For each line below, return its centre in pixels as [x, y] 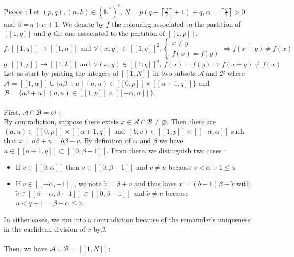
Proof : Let [22, 11]
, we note [88, 183]
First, [12, 112]
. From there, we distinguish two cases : [166, 150]
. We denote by [81, 23]
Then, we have [26, 248]
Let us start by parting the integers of [61, 73]
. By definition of [105, 141]
